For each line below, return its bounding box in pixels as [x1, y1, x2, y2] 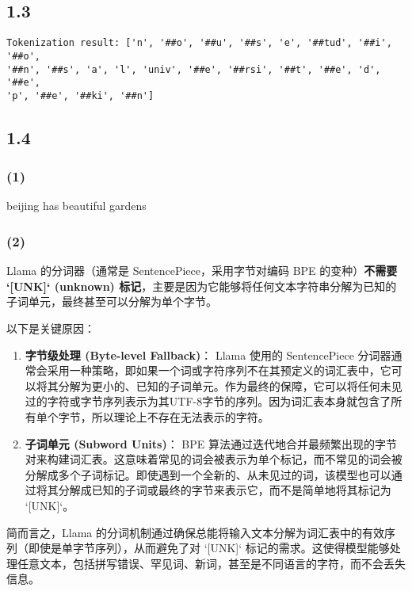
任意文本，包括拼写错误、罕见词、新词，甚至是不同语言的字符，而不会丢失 [17, 555, 406, 571]
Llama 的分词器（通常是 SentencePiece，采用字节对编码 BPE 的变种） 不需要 [6, 262, 398, 279]
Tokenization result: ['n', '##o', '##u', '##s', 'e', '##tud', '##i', [6, 37, 392, 49]
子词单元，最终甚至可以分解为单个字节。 [6, 293, 217, 310]
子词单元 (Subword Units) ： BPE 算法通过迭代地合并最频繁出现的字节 [25, 435, 397, 452]
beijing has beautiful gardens [6, 197, 147, 214]
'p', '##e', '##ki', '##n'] [6, 90, 154, 101]
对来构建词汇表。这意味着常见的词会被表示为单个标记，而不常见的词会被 [25, 451, 402, 467]
